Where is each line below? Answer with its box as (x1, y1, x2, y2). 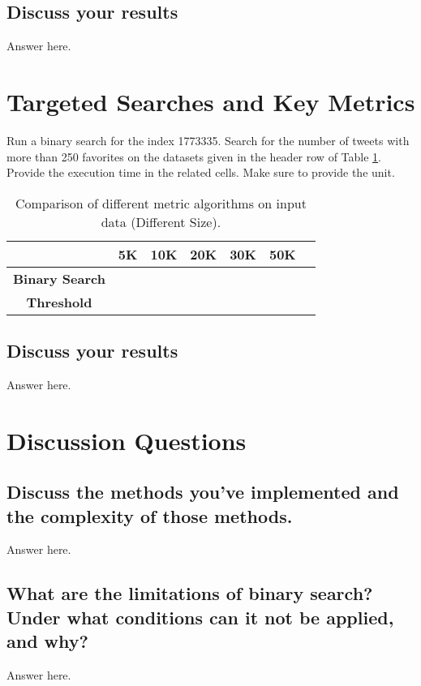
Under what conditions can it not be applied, (6, 604, 394, 629)
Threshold (26, 292, 92, 311)
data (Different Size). (101, 212, 221, 231)
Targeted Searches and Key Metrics (6, 84, 415, 118)
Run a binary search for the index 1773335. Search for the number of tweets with (6, 131, 410, 148)
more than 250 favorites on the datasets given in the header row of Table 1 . (6, 148, 381, 165)
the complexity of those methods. (6, 503, 293, 528)
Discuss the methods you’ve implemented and (6, 479, 399, 504)
